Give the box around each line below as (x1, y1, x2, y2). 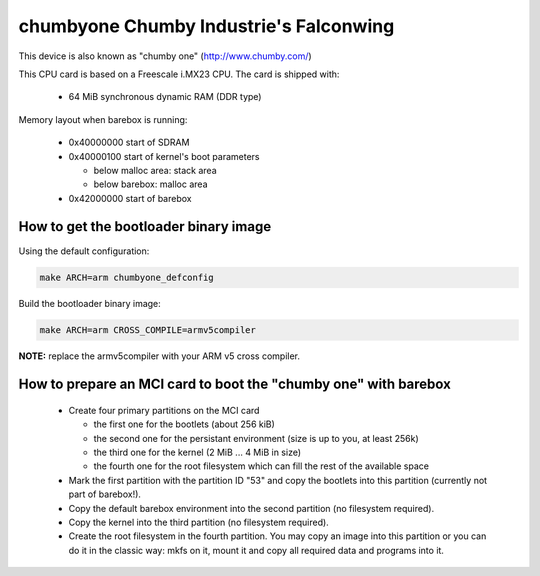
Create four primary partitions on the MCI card (68, 404, 260, 416)
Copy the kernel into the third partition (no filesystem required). (68, 516, 329, 529)
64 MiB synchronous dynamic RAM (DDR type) (68, 91, 262, 103)
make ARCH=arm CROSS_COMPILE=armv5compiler (39, 324, 257, 335)
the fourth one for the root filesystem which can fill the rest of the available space (93, 460, 430, 472)
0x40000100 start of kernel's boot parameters (68, 150, 260, 162)
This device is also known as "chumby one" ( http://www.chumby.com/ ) (18, 50, 312, 62)
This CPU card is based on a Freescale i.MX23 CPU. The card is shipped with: (18, 68, 340, 80)
